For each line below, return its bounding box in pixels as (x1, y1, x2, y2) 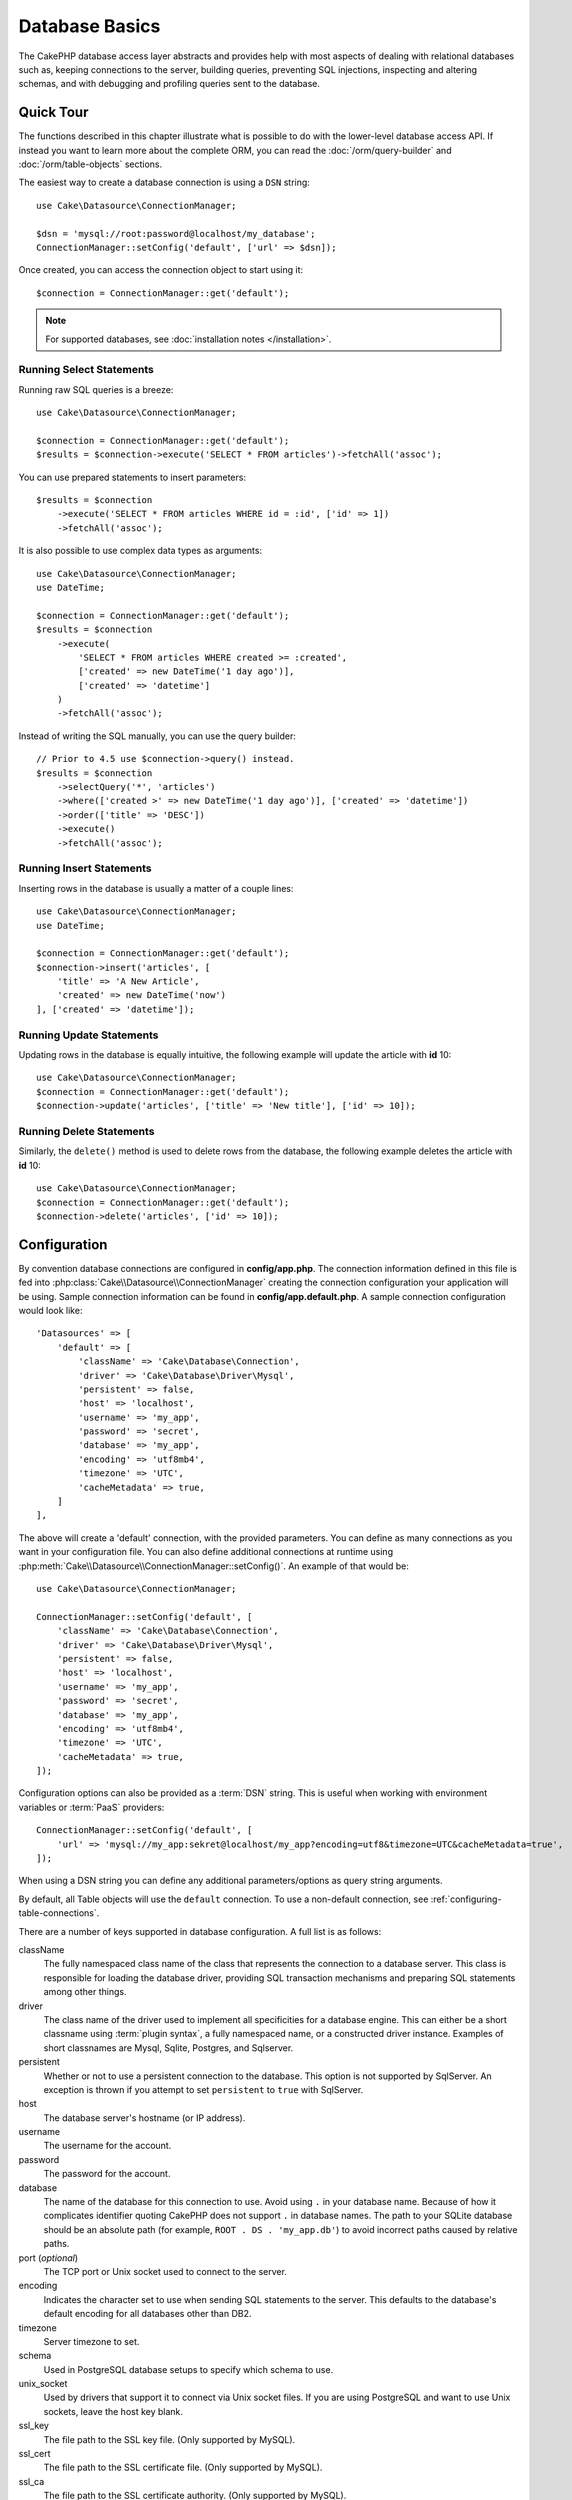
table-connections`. (18, 1907, 100, 1919)
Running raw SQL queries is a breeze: (18, 383, 174, 395)
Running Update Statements (18, 1028, 159, 1042)
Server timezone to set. (43, 2335, 140, 2347)
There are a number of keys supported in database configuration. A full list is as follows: (18, 1925, 382, 1937)
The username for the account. (43, 2140, 172, 2152)
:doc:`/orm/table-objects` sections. (18, 158, 163, 170)
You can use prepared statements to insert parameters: (18, 471, 247, 483)
